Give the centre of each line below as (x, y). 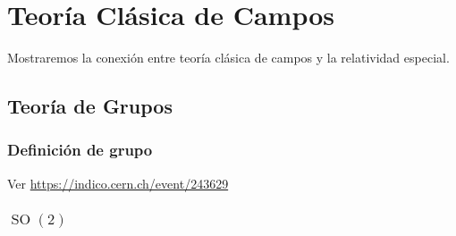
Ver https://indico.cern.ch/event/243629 (118, 183)
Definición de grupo (80, 150)
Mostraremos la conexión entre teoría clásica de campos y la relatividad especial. (228, 58)
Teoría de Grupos (90, 106)
